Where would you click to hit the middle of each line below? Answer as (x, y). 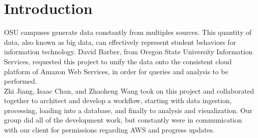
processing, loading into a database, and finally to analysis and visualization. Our (128, 110)
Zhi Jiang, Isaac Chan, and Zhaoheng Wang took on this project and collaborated (129, 90)
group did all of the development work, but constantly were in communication (123, 120)
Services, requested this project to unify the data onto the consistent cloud (118, 61)
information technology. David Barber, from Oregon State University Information (128, 52)
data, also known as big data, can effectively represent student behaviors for (120, 42)
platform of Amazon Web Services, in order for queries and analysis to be (116, 71)
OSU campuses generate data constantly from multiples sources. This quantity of (128, 32)
